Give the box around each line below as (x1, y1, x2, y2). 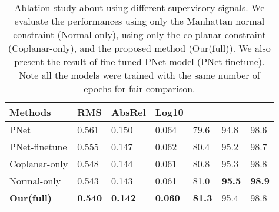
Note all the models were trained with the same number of (19, 68, 260, 82)
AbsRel (111, 105, 146, 119)
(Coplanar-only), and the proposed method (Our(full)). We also (8, 41, 271, 55)
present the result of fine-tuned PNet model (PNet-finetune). (14, 55, 265, 68)
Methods (9, 105, 51, 119)
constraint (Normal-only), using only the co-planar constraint (13, 28, 266, 41)
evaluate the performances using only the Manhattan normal (14, 14, 265, 28)
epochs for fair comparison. (84, 82, 195, 95)
